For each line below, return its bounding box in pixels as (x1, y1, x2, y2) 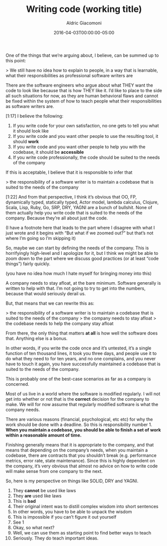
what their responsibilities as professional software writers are (5, 72, 133, 78)
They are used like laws (12, 493, 62, 499)
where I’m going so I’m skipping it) (5, 235, 76, 241)
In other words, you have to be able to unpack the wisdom (12, 509, 132, 515)
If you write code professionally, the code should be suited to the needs (12, 154, 160, 160)
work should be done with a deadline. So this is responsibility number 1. (5, 422, 152, 428)
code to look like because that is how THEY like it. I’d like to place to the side (5, 87, 162, 93)
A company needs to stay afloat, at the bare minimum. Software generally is (5, 280, 161, 286)
